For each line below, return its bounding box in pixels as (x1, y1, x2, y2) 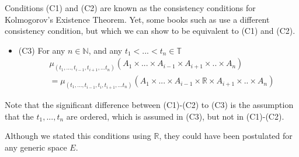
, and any (88, 44, 123, 56)
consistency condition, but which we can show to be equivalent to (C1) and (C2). (5, 25, 295, 37)
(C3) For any (18, 44, 65, 56)
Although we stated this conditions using (5, 130, 151, 142)
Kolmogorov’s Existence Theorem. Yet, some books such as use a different (5, 13, 270, 25)
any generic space (5, 141, 67, 153)
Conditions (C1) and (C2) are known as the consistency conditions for (5, 2, 256, 13)
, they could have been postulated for (159, 130, 293, 142)
